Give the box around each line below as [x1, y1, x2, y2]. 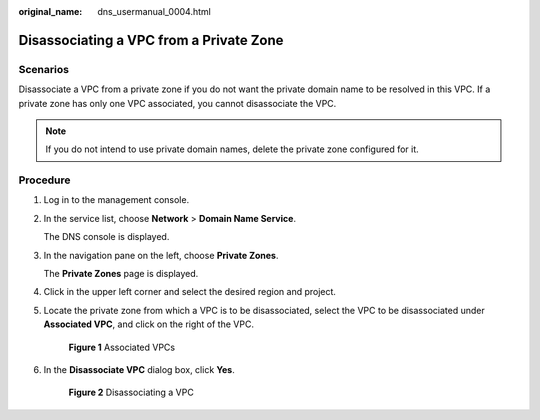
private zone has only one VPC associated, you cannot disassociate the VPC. [18, 97, 337, 109]
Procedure [18, 173, 71, 187]
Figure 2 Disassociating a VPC [68, 386, 194, 399]
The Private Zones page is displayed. [43, 268, 199, 280]
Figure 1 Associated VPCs [68, 341, 175, 353]
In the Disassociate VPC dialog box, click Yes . [43, 363, 235, 375]
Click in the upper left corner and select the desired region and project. [43, 286, 337, 298]
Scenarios [18, 62, 70, 76]
